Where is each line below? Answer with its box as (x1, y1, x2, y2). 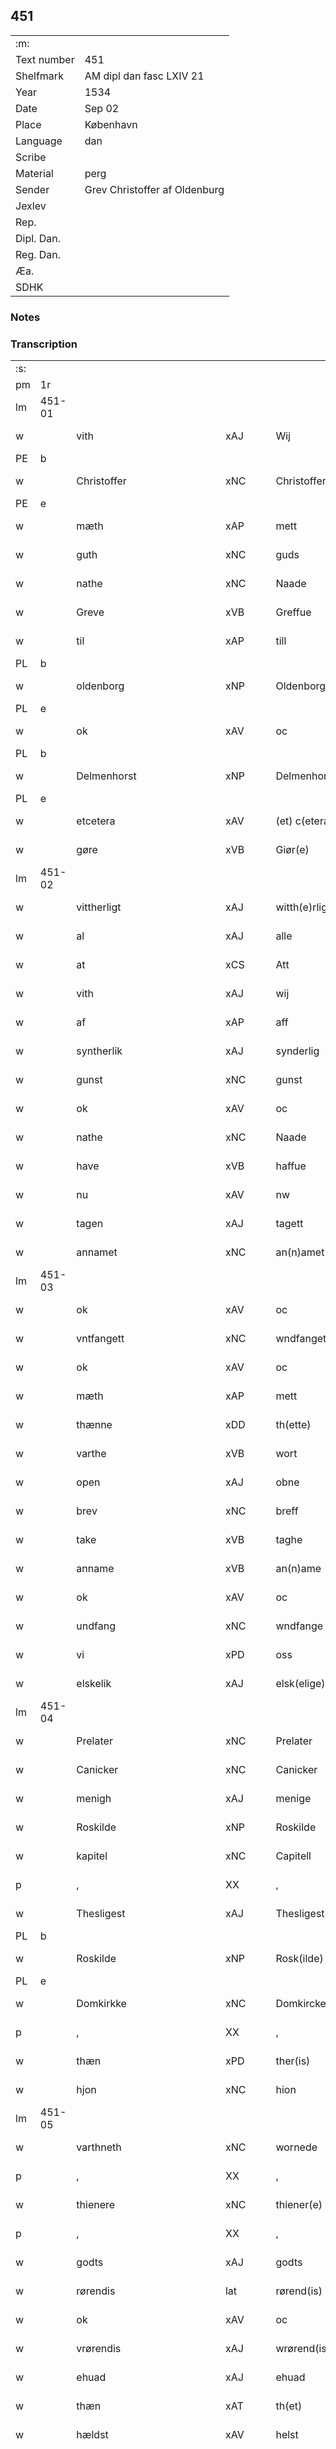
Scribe (15, 150, 47, 164)
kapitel (76, 1849, 108, 1863)
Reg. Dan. (15, 247, 62, 261)
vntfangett (76, 1332, 125, 1346)
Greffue (275, 605, 312, 619)
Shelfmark (15, 69, 64, 83)
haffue (275, 1159, 307, 1173)
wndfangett (275, 1332, 330, 1346)
